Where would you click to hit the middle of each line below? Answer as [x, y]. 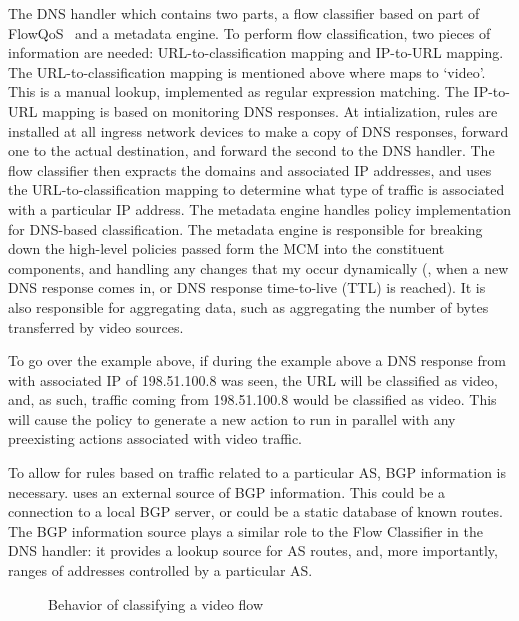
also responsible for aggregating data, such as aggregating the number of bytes [248, 306]
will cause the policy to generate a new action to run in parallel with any [232, 418]
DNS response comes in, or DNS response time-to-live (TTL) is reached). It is [247, 287]
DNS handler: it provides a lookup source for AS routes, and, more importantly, [253, 550]
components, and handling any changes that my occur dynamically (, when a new [258, 267]
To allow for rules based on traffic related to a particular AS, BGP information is [257, 472]
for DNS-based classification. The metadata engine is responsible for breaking [245, 228]
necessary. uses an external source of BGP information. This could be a [227, 491]
